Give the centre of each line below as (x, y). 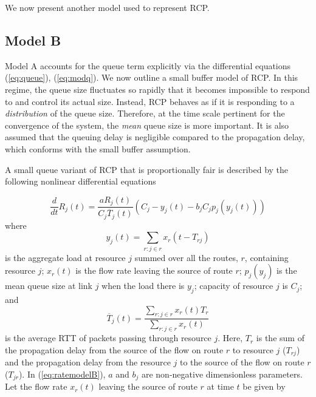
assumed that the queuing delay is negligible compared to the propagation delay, (155, 137)
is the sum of (280, 338)
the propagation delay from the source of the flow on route (114, 349)
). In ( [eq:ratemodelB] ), (62, 374)
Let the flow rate (36, 386)
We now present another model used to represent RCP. (107, 7)
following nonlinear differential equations (81, 181)
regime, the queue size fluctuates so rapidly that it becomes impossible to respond (157, 89)
